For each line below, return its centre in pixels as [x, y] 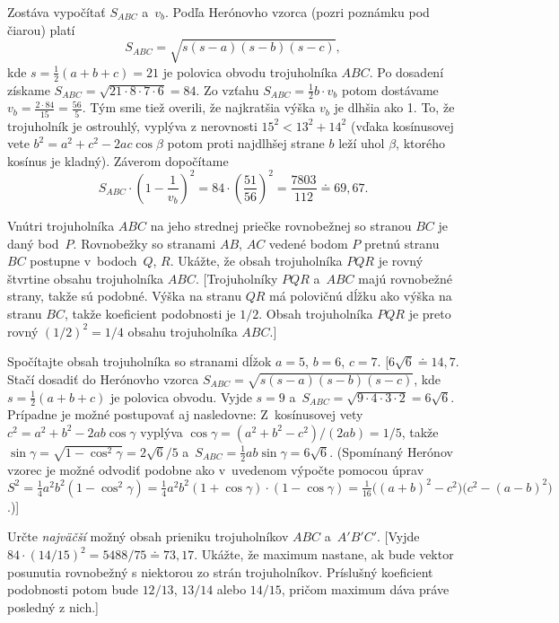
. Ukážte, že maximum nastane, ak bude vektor [324, 554]
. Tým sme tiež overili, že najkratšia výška [199, 107]
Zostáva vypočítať [57, 12]
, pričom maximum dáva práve [365, 589]
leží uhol [362, 143]
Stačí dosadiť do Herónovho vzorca [103, 378]
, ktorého [420, 143]
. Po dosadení [406, 71]
